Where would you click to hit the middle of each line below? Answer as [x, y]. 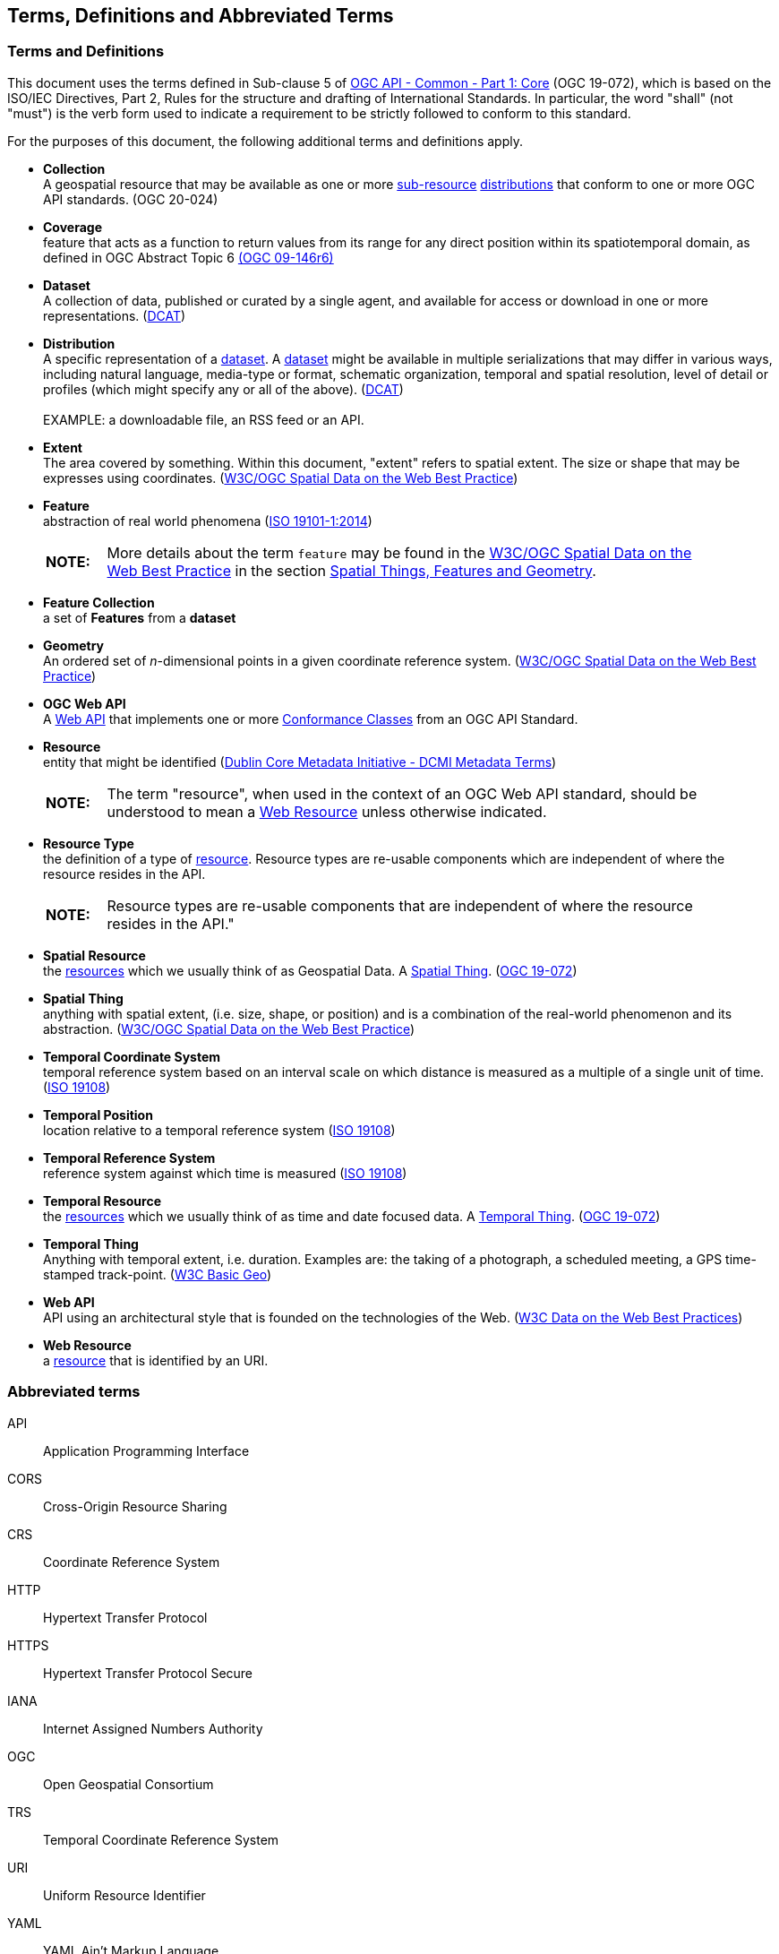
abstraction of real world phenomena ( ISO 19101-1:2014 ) [208, 521]
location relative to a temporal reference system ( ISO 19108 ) [219, 1130]
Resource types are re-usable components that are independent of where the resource [400, 905]
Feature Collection [99, 602]
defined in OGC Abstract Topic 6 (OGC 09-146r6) [188, 257]
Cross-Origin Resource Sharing [135, 1506]
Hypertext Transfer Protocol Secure [148, 1673]
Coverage [73, 227]
